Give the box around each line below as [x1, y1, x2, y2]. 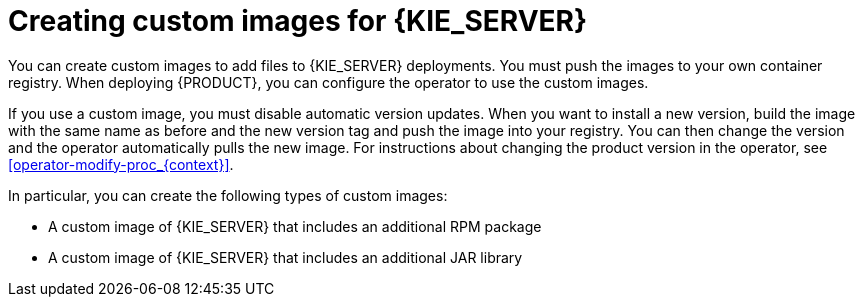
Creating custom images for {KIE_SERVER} [8, 4, 588, 38]
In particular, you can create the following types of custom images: [8, 186, 448, 204]
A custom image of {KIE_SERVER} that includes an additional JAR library [48, 248, 523, 266]
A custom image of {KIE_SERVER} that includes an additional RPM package [48, 217, 542, 235]
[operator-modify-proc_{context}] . [8, 155, 234, 173]
